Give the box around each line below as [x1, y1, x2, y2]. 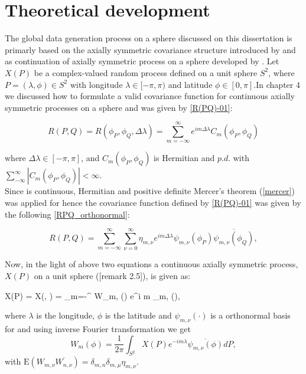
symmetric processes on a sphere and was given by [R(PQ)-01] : [5, 101, 233, 113]
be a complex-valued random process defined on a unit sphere [34, 66, 258, 78]
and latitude [168, 78, 213, 90]
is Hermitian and [154, 152, 215, 164]
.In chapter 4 [253, 78, 300, 90]
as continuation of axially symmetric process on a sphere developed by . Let [5, 55, 279, 67]
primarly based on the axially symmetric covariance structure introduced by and [5, 43, 296, 55]
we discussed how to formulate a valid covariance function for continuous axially [5, 90, 295, 102]
